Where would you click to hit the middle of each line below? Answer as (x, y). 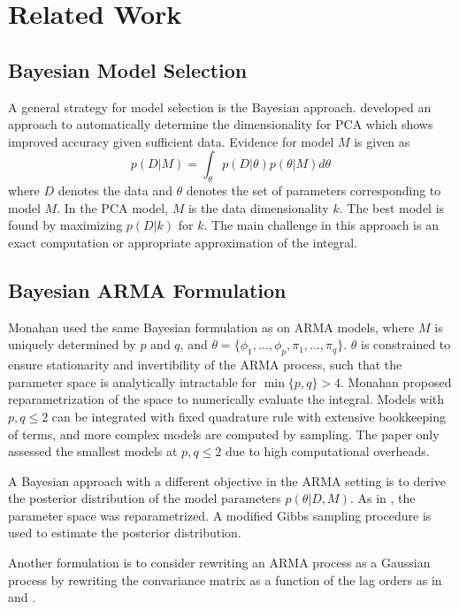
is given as (382, 141)
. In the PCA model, (113, 207)
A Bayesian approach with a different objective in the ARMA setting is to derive (227, 480)
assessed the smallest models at (93, 451)
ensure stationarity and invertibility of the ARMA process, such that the (205, 365)
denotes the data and (115, 190)
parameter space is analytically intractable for (133, 381)
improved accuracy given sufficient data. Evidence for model (171, 141)
